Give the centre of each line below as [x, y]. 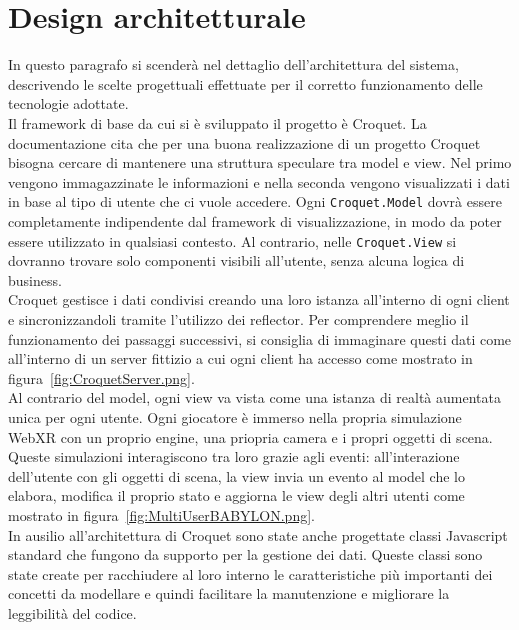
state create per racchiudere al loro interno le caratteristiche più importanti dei [250, 573]
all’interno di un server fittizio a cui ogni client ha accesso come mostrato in [240, 358]
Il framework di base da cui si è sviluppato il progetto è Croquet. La [217, 122]
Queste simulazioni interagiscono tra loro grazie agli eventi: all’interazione [234, 456]
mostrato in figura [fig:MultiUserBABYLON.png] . [161, 514]
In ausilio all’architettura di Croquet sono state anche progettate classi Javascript [258, 534]
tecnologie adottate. [68, 103]
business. [35, 279]
